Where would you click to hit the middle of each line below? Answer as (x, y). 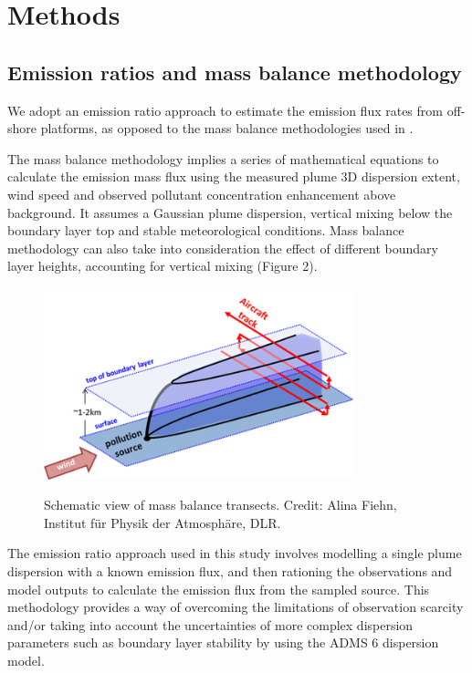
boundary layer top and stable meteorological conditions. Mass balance (206, 230)
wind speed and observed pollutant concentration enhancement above (202, 194)
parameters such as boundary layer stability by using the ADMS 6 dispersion (223, 642)
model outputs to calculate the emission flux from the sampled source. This (219, 589)
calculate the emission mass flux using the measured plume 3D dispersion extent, (234, 176)
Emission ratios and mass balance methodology (235, 72)
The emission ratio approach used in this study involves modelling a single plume (235, 553)
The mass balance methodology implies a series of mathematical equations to (223, 158)
